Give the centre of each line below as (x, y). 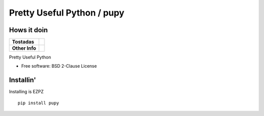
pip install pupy (38, 103)
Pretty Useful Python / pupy (67, 13)
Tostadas (23, 42)
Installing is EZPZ (26, 92)
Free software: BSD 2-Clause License (59, 66)
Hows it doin (29, 30)
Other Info (24, 48)
